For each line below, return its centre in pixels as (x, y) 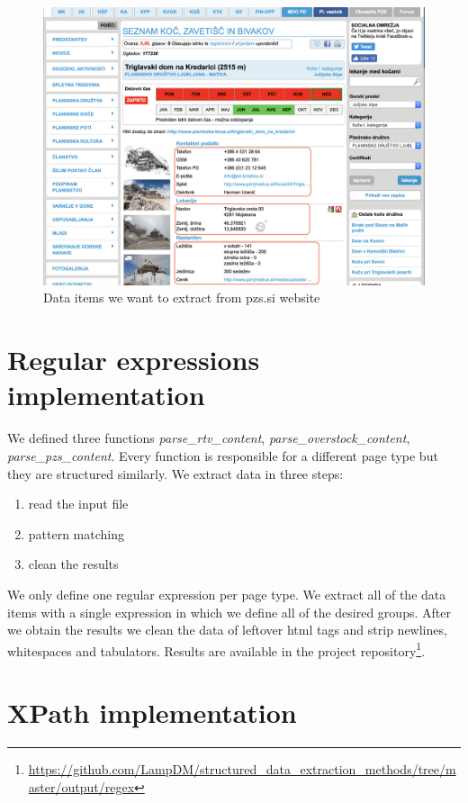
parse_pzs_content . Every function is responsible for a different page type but (223, 455)
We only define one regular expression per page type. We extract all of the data (227, 594)
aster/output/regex (81, 786)
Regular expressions (134, 360)
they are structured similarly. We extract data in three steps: (175, 473)
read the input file (78, 504)
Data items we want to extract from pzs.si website (182, 298)
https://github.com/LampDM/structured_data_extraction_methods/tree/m (242, 769)
